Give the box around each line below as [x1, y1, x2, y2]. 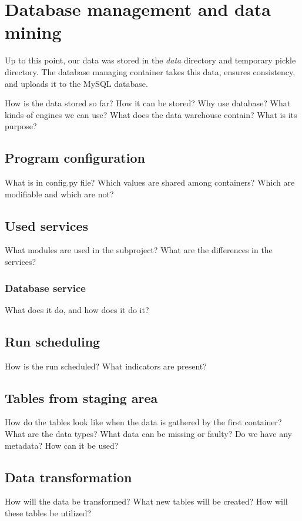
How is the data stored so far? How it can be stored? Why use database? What [5, 97, 291, 109]
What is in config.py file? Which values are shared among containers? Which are [5, 176, 295, 189]
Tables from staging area [5, 388, 158, 406]
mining [5, 20, 62, 44]
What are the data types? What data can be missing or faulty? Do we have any [5, 428, 292, 440]
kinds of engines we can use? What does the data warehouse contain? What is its [5, 108, 297, 120]
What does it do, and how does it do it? [5, 303, 149, 315]
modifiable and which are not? [5, 187, 114, 200]
